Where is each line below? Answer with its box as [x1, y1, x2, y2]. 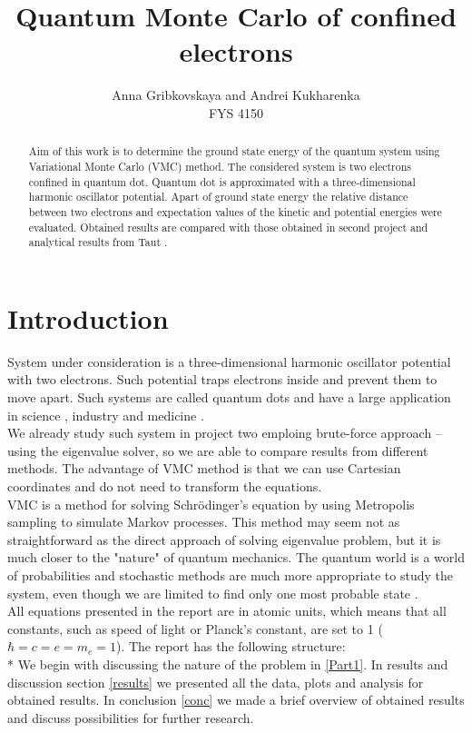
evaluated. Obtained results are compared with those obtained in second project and [28, 219, 428, 234]
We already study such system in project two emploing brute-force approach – [7, 423, 442, 442]
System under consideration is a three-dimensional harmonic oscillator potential [7, 352, 451, 371]
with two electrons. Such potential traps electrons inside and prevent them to [7, 370, 438, 389]
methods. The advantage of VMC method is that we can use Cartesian [7, 459, 401, 478]
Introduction [7, 299, 169, 336]
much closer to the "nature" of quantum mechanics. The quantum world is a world [7, 548, 465, 567]
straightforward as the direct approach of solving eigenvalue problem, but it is [7, 530, 441, 549]
